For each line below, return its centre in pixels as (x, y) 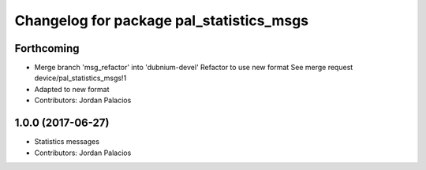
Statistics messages (67, 142)
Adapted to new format (72, 89)
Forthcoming (47, 48)
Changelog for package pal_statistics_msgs (162, 20)
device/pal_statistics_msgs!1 (80, 78)
